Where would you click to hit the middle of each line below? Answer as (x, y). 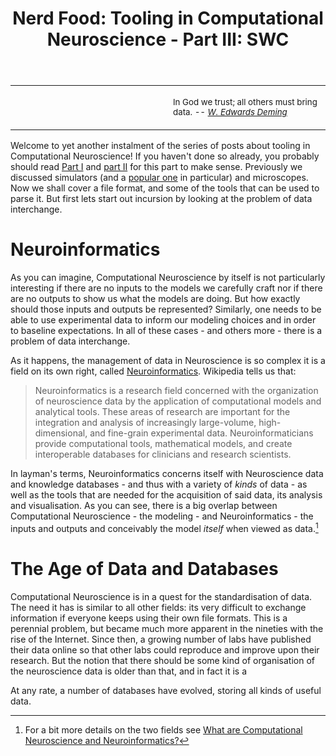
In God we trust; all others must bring (245, 102)
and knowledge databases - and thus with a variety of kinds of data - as (159, 484)
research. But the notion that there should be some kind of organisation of (162, 660)
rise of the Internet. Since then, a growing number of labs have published (161, 639)
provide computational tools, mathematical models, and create (163, 444)
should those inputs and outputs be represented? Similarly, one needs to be (166, 309)
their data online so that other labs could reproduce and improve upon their (165, 649)
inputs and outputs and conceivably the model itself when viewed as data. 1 (164, 527)
